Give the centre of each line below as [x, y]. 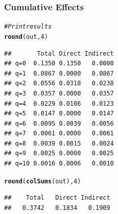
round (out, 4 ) [26, 37]
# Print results [28, 27]
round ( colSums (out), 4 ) [43, 181]
